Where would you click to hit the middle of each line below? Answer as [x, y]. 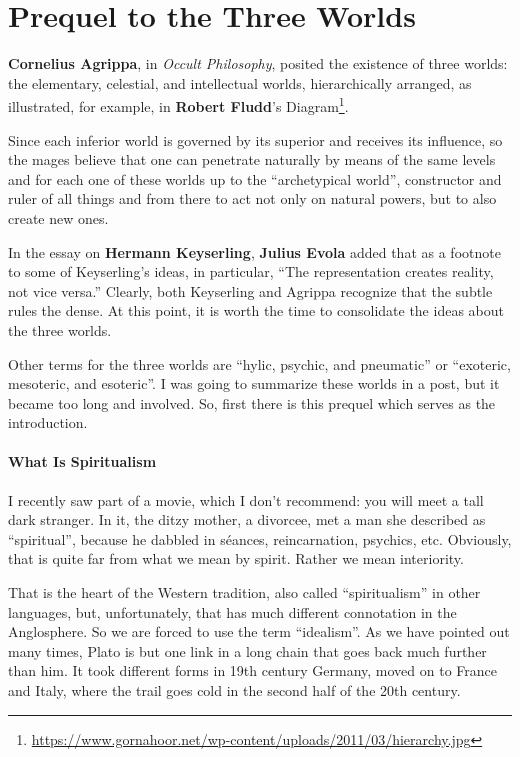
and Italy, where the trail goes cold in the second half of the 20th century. [234, 690]
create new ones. [58, 217]
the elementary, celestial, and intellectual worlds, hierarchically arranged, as [240, 82]
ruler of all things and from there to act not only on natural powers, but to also [252, 198]
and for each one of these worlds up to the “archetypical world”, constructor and [255, 178]
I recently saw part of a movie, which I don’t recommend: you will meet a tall [246, 499]
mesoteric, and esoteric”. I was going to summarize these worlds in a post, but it [254, 383]
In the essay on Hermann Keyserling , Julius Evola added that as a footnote [254, 251]
